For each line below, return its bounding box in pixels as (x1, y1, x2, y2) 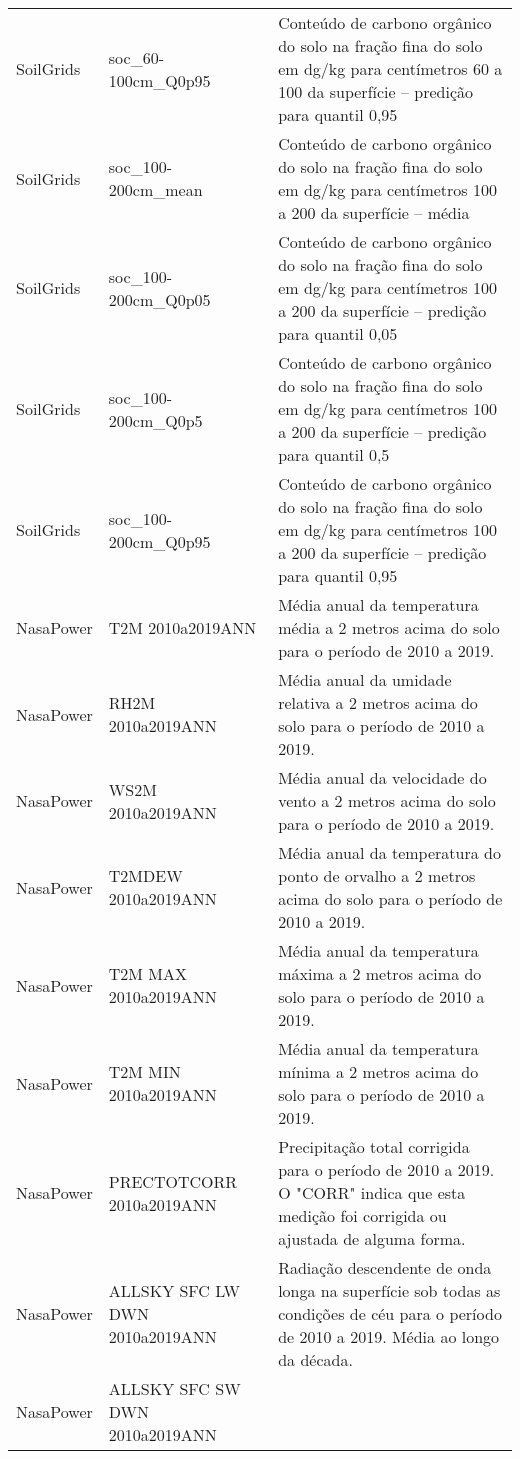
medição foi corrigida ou (278, 1204, 447, 1227)
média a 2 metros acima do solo (278, 616, 500, 639)
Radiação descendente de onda (278, 1256, 492, 1279)
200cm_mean (108, 178, 203, 201)
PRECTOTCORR (108, 1169, 238, 1193)
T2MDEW (108, 864, 183, 887)
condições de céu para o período (278, 1302, 502, 1325)
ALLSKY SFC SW (108, 1377, 241, 1400)
